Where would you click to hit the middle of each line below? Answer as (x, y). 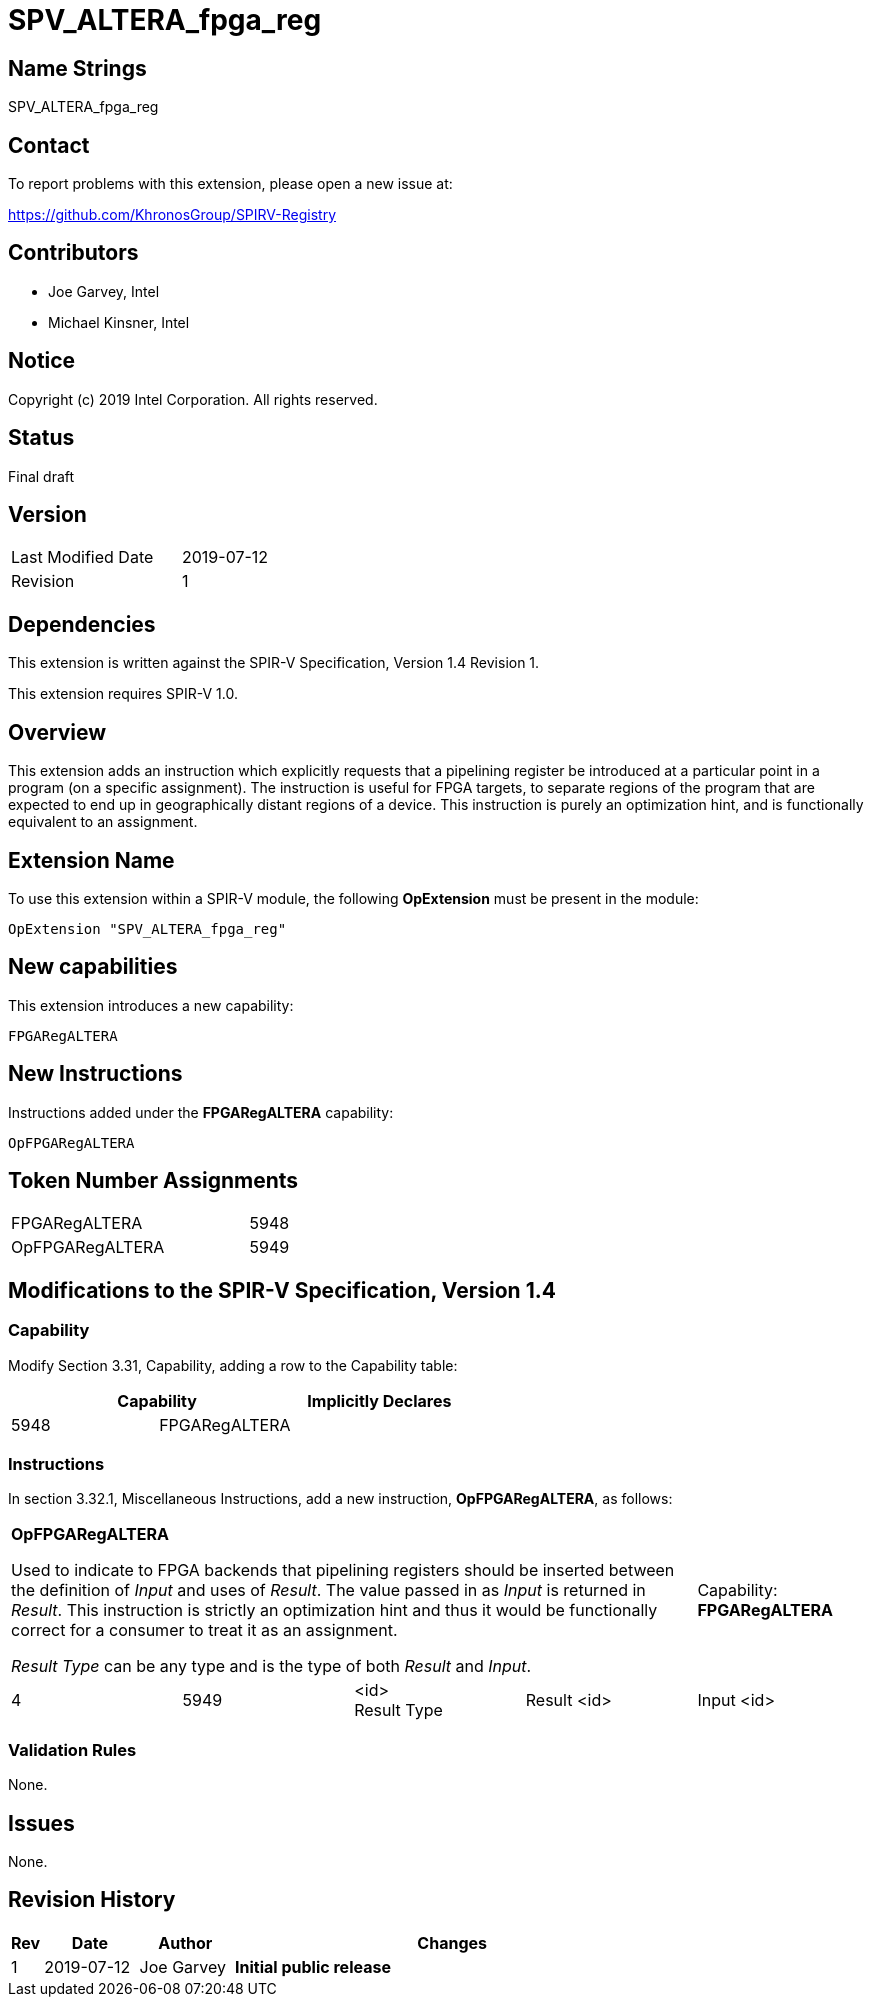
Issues (41, 1823)
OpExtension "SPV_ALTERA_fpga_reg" (147, 928)
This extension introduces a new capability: (151, 1005)
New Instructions (95, 1074)
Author (185, 1942)
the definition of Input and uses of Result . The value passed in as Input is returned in (328, 1590)
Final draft (41, 476)
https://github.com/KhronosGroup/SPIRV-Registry (172, 215)
